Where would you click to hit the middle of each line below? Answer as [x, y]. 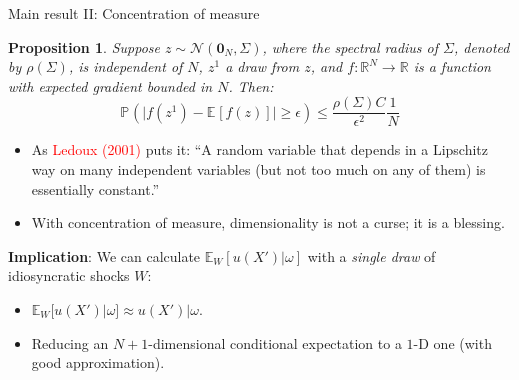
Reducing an [70, 342]
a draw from [262, 66]
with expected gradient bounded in [110, 85]
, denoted [481, 46]
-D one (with [452, 342]
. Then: [251, 85]
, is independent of [125, 66]
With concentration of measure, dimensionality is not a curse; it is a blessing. [268, 222]
